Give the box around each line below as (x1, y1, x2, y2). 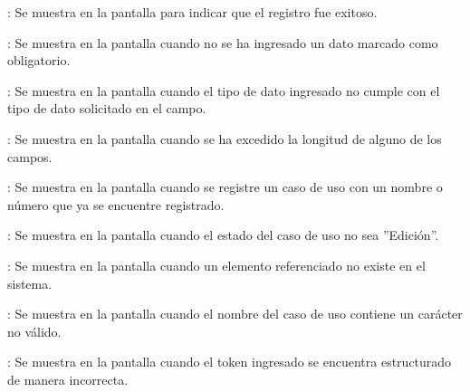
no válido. (7, 321, 62, 340)
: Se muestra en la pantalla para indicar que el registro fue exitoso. (7, 3, 378, 21)
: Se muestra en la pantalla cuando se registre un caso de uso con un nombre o (7, 177, 443, 196)
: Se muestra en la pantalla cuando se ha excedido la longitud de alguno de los (7, 129, 442, 148)
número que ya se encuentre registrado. (7, 195, 225, 214)
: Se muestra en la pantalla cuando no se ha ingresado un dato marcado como (7, 33, 438, 52)
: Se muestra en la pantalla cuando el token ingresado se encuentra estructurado (7, 352, 452, 371)
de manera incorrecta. (7, 369, 129, 388)
